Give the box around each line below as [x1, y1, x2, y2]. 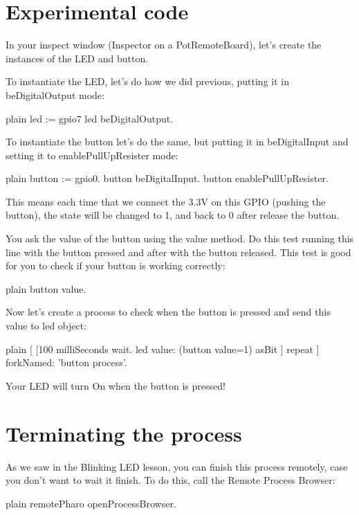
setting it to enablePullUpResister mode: [6, 147, 178, 162]
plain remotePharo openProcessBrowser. [6, 496, 176, 510]
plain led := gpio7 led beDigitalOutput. [6, 111, 174, 125]
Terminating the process [6, 419, 242, 447]
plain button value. [6, 281, 86, 296]
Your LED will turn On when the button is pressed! [6, 378, 225, 392]
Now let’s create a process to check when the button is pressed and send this [6, 305, 331, 319]
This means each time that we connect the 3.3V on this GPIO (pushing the [6, 194, 326, 208]
